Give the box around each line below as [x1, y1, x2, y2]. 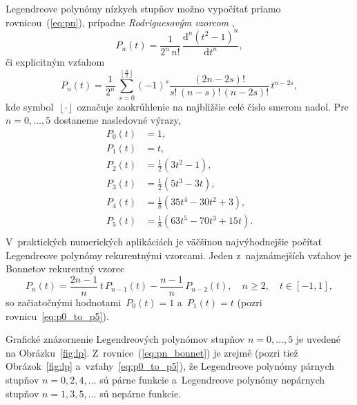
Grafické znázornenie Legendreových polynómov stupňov [6, 332, 245, 346]
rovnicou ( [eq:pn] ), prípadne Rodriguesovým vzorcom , [6, 15, 235, 29]
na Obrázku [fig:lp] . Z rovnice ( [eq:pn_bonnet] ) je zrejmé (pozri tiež [6, 345, 298, 359]
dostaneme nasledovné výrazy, [53, 113, 181, 127]
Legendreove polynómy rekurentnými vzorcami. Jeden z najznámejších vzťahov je [6, 247, 351, 262]
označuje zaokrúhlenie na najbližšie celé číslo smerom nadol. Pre [77, 99, 349, 113]
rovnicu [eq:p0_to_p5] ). [6, 308, 109, 323]
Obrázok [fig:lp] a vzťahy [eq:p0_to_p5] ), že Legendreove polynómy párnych [6, 359, 334, 373]
